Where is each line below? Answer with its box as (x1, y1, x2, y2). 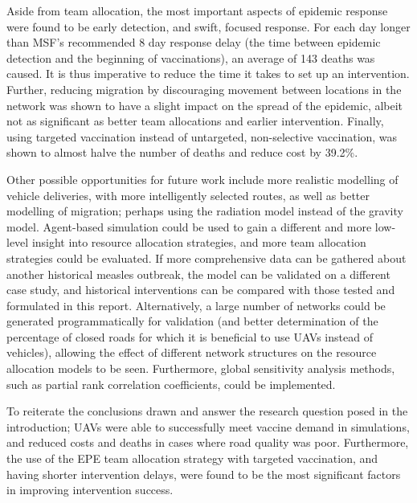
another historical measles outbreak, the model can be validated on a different (6, 265, 390, 282)
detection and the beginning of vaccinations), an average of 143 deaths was (6, 49, 375, 66)
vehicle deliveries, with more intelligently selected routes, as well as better (6, 186, 370, 203)
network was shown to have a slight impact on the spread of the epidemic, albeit (6, 96, 403, 113)
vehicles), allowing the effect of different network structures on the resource (6, 344, 377, 361)
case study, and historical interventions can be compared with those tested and (6, 281, 395, 298)
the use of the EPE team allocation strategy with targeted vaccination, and (6, 450, 378, 467)
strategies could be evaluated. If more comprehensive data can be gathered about (6, 249, 407, 266)
